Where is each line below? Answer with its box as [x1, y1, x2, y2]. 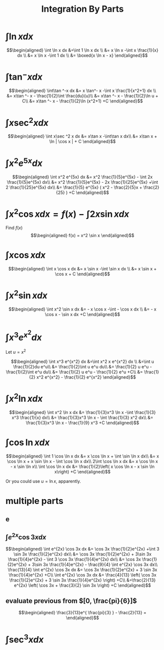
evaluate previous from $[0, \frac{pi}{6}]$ [5, 597, 137, 605]
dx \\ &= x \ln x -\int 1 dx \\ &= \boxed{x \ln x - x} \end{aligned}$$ [17, 52, 148, 58]
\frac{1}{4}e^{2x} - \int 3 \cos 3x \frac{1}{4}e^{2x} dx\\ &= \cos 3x [7, 556, 141, 562]
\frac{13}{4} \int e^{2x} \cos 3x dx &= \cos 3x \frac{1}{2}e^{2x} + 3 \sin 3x [7, 567, 158, 573]
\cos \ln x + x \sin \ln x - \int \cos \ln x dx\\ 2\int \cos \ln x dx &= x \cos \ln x [7, 458, 158, 464]
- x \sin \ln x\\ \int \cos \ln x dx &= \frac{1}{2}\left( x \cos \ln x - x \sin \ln [10, 464, 155, 470]
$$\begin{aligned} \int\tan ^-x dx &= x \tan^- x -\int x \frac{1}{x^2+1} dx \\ [9, 88, 156, 94]
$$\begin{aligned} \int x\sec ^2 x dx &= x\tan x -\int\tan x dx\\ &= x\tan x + [7, 133, 158, 139]
